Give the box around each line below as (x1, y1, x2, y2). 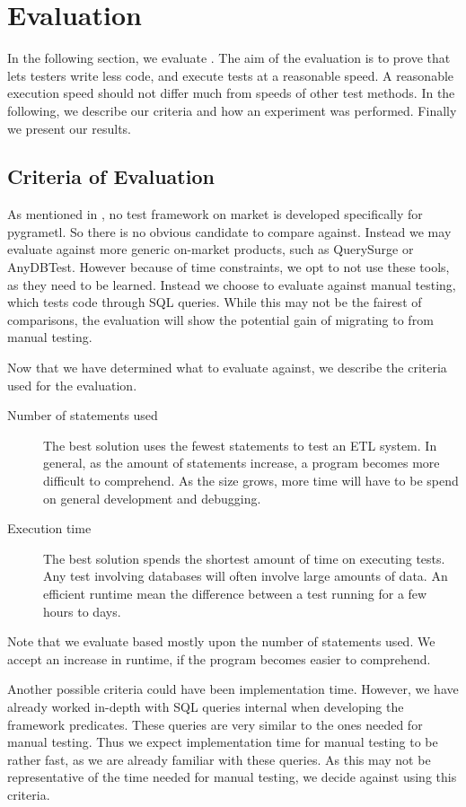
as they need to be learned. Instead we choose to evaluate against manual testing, (7, 275, 456, 294)
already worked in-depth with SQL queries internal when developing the (7, 697, 404, 715)
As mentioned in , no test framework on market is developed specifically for (7, 205, 423, 224)
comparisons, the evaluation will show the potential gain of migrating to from (7, 310, 434, 329)
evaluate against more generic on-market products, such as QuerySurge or (7, 240, 414, 259)
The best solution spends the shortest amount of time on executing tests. (43, 548, 445, 567)
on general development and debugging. (43, 488, 261, 507)
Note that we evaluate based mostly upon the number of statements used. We (7, 632, 435, 651)
